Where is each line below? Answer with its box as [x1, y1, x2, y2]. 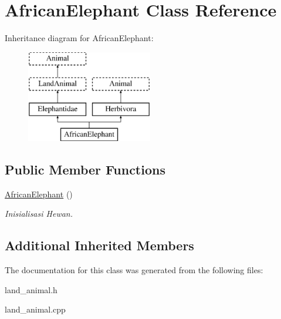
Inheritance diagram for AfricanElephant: [5, 32, 154, 44]
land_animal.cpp [5, 303, 66, 315]
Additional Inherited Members [5, 236, 194, 254]
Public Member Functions [5, 160, 165, 178]
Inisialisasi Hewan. [5, 207, 73, 220]
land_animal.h [5, 283, 57, 296]
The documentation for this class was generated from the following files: [5, 264, 263, 276]
